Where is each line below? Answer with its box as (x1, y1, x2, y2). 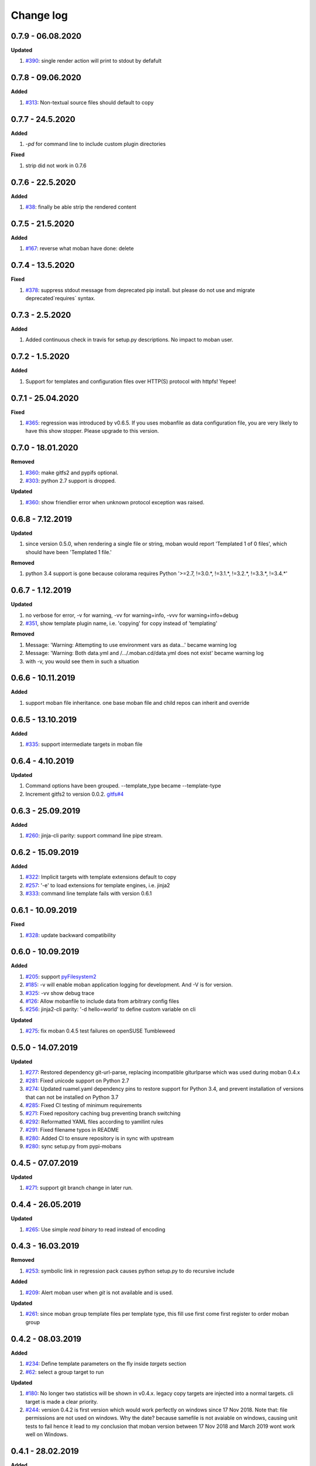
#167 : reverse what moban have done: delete (25, 245, 134, 252)
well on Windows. (25, 1431, 68, 1438)
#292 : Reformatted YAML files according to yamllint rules (25, 1118, 164, 1125)
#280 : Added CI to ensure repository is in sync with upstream (25, 1135, 174, 1142)
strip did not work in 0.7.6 (25, 162, 87, 169)
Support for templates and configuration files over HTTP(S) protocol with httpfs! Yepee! (25, 378, 236, 385)
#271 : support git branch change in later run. (25, 1185, 133, 1192)
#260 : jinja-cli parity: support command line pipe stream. (25, 832, 163, 839)
